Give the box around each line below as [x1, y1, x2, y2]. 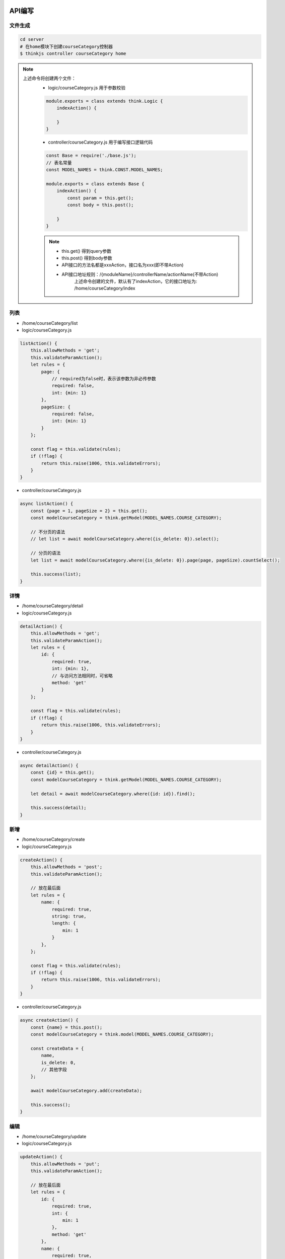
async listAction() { [20, 501, 74, 507]
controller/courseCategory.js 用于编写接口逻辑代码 [48, 139, 153, 146]
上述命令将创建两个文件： [23, 76, 76, 82]
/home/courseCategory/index [74, 285, 135, 292]
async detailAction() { [20, 763, 79, 768]
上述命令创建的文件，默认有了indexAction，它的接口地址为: [74, 278, 197, 285]
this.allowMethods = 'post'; [30, 864, 103, 870]
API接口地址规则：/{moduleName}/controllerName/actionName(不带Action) [61, 271, 219, 277]
